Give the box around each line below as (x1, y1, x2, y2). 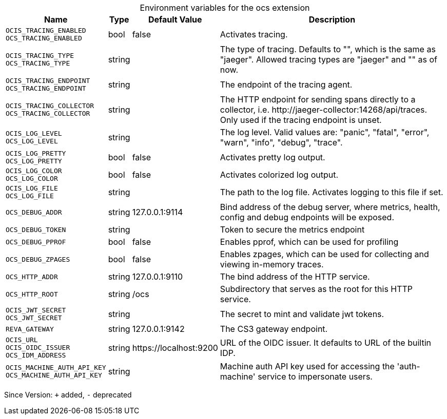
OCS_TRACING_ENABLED (6, 34, 82, 42)
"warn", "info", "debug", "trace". (220, 137, 343, 148)
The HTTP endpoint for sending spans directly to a (220, 94, 416, 104)
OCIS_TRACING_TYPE (6, 52, 74, 59)
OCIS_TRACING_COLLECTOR (6, 102, 94, 110)
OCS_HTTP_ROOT (6, 290, 58, 298)
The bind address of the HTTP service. (220, 271, 370, 282)
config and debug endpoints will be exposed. (220, 212, 394, 222)
